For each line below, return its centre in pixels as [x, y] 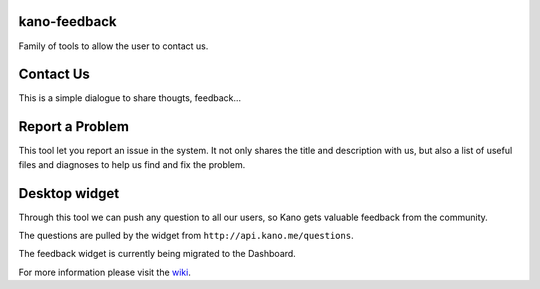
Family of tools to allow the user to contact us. [113, 46]
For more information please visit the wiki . [105, 272]
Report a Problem [74, 126]
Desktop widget [69, 193]
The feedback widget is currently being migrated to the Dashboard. [157, 254]
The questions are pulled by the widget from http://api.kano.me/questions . [186, 236]
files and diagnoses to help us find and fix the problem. [132, 164]
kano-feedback [67, 21]
